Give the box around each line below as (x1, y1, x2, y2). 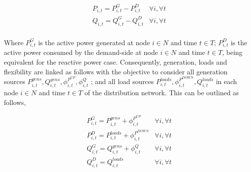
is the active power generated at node (38, 37, 150, 47)
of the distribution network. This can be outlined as (84, 87, 239, 97)
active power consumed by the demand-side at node (4, 47, 158, 57)
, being (222, 47, 243, 57)
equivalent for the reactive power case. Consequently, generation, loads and (4, 56, 227, 67)
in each (215, 76, 237, 86)
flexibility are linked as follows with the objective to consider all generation (4, 66, 228, 76)
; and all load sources (90, 76, 154, 86)
